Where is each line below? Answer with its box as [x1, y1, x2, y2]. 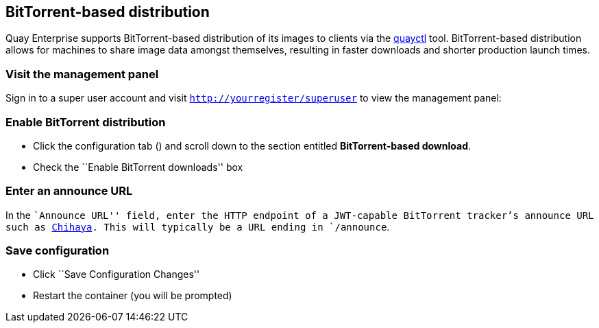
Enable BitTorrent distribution [5, 115, 166, 129]
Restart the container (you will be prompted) [33, 290, 232, 302]
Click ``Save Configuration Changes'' [33, 268, 200, 281]
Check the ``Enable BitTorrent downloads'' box [33, 161, 243, 173]
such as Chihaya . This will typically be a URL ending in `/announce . [5, 220, 390, 233]
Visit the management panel [5, 67, 159, 81]
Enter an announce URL [5, 184, 133, 198]
